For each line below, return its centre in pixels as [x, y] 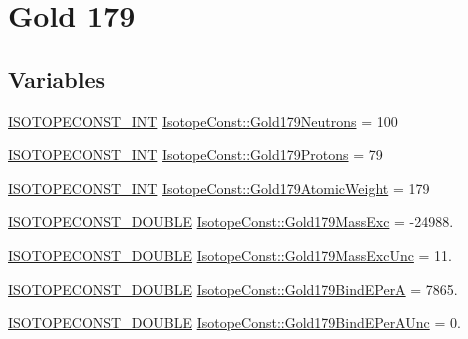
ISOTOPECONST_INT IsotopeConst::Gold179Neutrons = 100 [203, 120]
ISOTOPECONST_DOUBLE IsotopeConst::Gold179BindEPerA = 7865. [233, 288]
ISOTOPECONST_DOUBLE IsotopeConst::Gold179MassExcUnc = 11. [230, 254]
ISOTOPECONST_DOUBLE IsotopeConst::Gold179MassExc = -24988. [231, 221]
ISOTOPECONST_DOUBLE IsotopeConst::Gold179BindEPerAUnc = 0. [234, 322]
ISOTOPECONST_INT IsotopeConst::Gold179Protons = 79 [195, 154]
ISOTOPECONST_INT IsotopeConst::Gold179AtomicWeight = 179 [219, 187]
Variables [57, 78]
